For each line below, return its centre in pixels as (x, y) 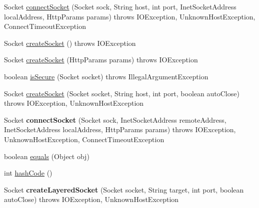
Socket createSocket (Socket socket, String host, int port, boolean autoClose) (122, 93)
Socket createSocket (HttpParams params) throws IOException (101, 60)
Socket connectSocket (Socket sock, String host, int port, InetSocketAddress (120, 6)
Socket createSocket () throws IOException (70, 43)
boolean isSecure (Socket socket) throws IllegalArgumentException (106, 76)
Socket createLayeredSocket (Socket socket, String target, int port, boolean (124, 189)
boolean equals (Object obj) (47, 156)
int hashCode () (28, 173)
